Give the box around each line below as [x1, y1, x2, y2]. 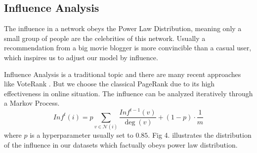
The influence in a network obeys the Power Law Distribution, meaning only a [4, 23, 242, 34]
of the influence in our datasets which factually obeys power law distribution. [4, 139, 238, 150]
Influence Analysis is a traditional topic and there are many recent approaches [4, 69, 241, 79]
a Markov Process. [4, 98, 60, 108]
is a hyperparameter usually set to [30, 130, 133, 140]
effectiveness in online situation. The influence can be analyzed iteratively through [4, 88, 253, 98]
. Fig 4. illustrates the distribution [148, 130, 252, 140]
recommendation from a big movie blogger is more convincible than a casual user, [4, 42, 252, 53]
